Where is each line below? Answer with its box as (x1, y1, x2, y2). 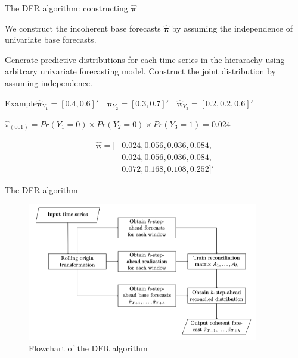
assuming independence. (5, 76, 92, 89)
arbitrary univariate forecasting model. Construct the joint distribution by (5, 65, 276, 77)
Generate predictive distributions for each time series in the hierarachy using (5, 53, 285, 65)
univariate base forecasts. (5, 33, 97, 46)
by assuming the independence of (172, 21, 293, 34)
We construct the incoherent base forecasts (5, 21, 161, 34)
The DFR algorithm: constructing (5, 2, 128, 14)
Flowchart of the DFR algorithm (29, 341, 148, 354)
